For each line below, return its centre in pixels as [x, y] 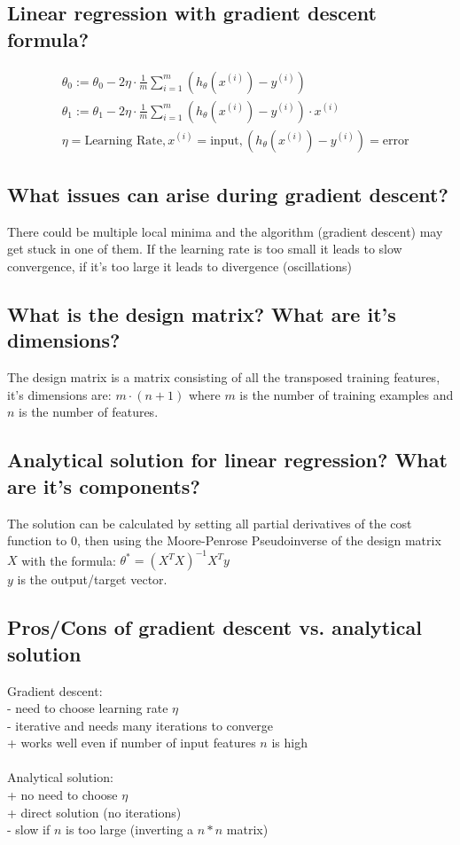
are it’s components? [104, 485]
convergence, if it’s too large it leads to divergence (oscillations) [179, 266]
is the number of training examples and [347, 394]
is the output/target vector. [92, 579]
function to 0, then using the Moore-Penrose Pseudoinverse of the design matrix [224, 540]
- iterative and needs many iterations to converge [140, 725]
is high [289, 743]
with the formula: [69, 560]
